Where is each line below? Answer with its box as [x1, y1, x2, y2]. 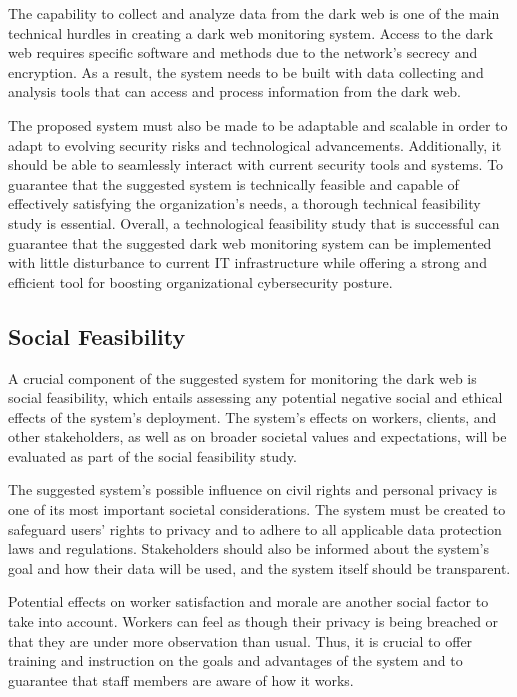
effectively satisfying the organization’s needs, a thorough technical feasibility [8, 193, 481, 214]
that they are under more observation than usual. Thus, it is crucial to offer [8, 630, 473, 651]
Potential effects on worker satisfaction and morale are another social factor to [8, 591, 489, 612]
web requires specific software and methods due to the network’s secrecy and [8, 42, 478, 63]
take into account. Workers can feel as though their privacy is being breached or [8, 611, 499, 632]
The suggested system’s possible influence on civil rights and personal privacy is [8, 479, 497, 500]
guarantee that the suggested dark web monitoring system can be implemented [8, 232, 492, 253]
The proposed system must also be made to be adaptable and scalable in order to [8, 114, 508, 135]
